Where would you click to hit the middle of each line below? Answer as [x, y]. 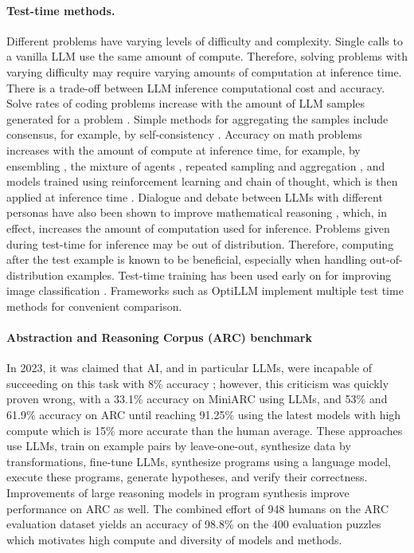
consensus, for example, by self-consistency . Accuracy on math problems [184, 134]
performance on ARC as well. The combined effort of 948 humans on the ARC [198, 508]
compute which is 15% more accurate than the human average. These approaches [205, 430]
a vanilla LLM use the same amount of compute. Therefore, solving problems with [207, 56]
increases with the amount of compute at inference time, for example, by [184, 149]
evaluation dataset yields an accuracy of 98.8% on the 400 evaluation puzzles [194, 524]
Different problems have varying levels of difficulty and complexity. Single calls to [205, 40]
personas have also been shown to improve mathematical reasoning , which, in [197, 212]
